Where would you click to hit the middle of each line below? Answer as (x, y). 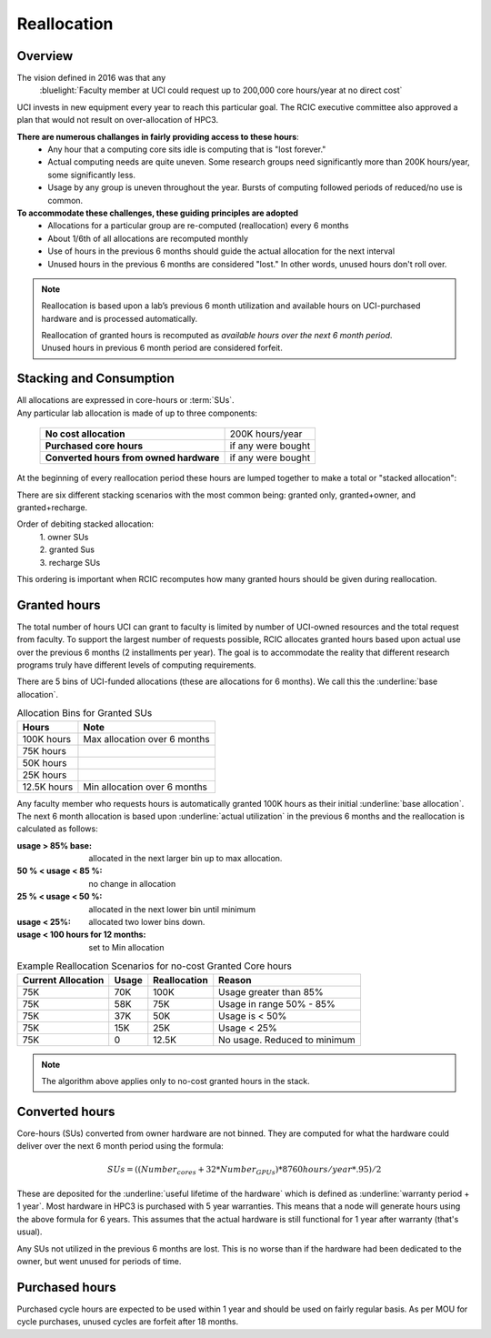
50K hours (45, 762)
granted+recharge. (52, 507)
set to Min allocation (126, 947)
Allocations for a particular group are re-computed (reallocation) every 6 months (198, 226)
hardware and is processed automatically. (120, 318)
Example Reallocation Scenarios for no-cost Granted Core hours (155, 966)
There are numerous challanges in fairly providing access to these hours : (158, 136)
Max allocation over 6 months (146, 739)
